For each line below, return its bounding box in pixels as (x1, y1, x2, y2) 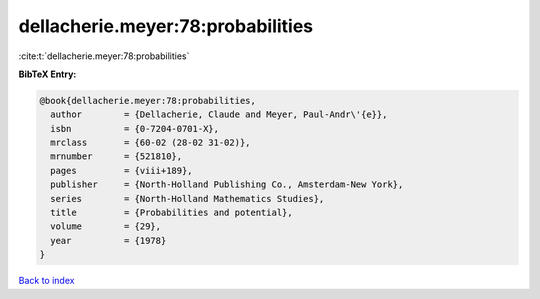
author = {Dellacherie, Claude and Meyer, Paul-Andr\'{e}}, (50, 109, 388, 120)
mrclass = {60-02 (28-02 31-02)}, (50, 137, 251, 149)
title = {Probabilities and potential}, (50, 207, 294, 219)
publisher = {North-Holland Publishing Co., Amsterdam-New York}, (50, 179, 404, 190)
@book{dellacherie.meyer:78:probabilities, (39, 95, 257, 106)
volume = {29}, (50, 221, 162, 232)
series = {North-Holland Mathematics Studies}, (50, 193, 325, 204)
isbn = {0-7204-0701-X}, (50, 123, 220, 134)
